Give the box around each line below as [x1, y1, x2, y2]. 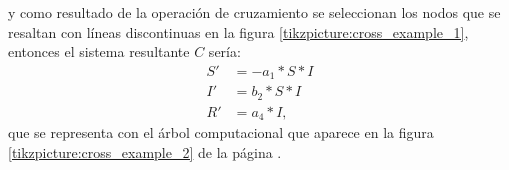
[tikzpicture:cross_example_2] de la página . [8, 141, 282, 162]
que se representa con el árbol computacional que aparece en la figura [8, 122, 434, 143]
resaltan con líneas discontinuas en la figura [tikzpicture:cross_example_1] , [8, 21, 469, 42]
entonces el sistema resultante [8, 41, 190, 62]
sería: [208, 41, 241, 62]
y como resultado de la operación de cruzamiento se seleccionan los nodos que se [8, 2, 501, 22]
